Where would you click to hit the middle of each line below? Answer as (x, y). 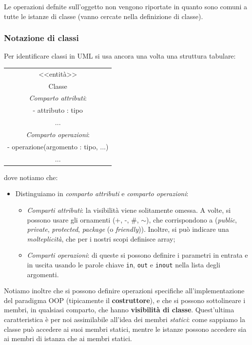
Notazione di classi (41, 38)
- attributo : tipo (58, 110)
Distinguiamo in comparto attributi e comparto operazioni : (102, 193)
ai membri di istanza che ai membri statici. (68, 338)
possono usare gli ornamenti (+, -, (78, 219)
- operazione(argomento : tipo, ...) (58, 146)
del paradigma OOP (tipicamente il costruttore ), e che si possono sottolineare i (125, 300)
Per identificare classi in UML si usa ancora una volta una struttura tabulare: (120, 56)
